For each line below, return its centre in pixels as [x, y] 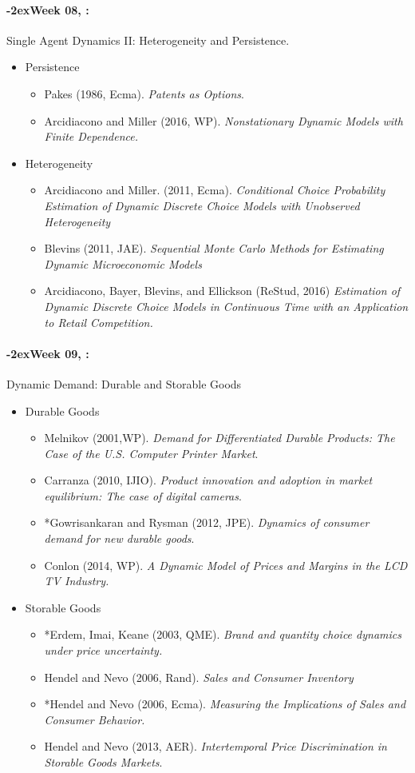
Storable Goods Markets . [103, 762]
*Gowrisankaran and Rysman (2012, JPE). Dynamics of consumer [207, 522]
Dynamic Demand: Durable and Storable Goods [124, 383]
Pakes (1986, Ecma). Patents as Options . [144, 93]
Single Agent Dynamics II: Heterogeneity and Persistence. [148, 40]
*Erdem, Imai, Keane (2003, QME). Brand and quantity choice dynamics [223, 634]
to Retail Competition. [99, 322]
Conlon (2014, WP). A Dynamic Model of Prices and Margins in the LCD [226, 565]
